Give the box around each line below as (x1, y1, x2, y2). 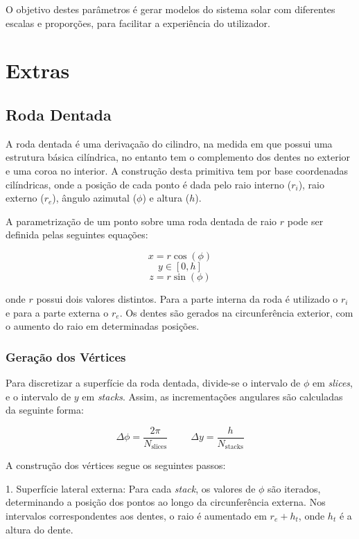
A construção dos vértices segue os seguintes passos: (6, 458, 226, 472)
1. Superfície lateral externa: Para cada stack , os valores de (6, 481, 256, 495)
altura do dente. (6, 522, 73, 536)
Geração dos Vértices (6, 348, 126, 365)
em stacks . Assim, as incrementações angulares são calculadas (82, 389, 343, 403)
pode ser (287, 213, 324, 228)
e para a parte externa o (6, 305, 109, 319)
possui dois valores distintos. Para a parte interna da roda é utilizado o (36, 291, 338, 306)
